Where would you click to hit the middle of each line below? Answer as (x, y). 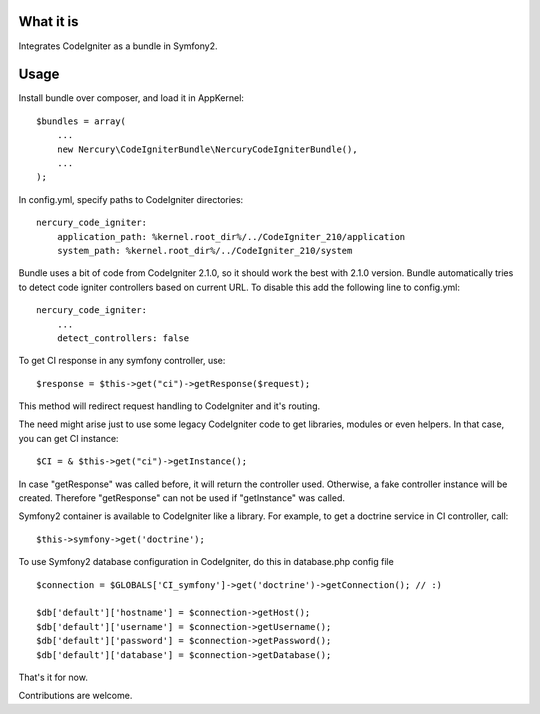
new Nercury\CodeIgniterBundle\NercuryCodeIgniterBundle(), (207, 149)
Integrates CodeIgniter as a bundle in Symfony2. (118, 46)
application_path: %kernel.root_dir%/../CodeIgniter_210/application (231, 236)
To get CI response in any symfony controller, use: (122, 361)
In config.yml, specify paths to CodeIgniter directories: (131, 199)
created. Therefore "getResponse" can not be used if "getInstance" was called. (181, 498)
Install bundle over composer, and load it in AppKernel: (131, 98)
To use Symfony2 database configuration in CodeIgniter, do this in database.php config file (206, 562)
